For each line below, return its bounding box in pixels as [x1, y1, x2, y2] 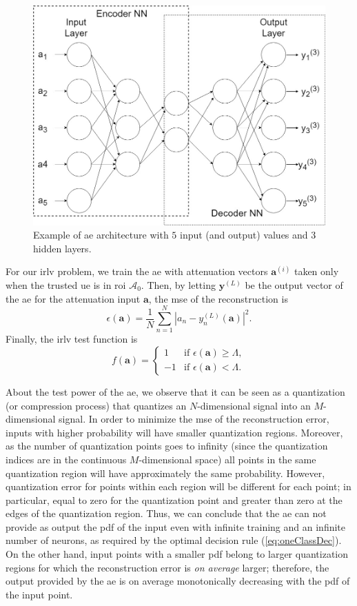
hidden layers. [33, 241, 92, 255]
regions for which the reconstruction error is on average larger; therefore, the [6, 560, 329, 574]
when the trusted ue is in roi [6, 278, 126, 292]
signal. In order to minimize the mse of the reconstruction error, [59, 412, 329, 426]
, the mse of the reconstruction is [148, 291, 288, 305]
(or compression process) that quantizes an [6, 398, 187, 412]
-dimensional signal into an [197, 398, 311, 412]
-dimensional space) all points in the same [139, 452, 316, 466]
